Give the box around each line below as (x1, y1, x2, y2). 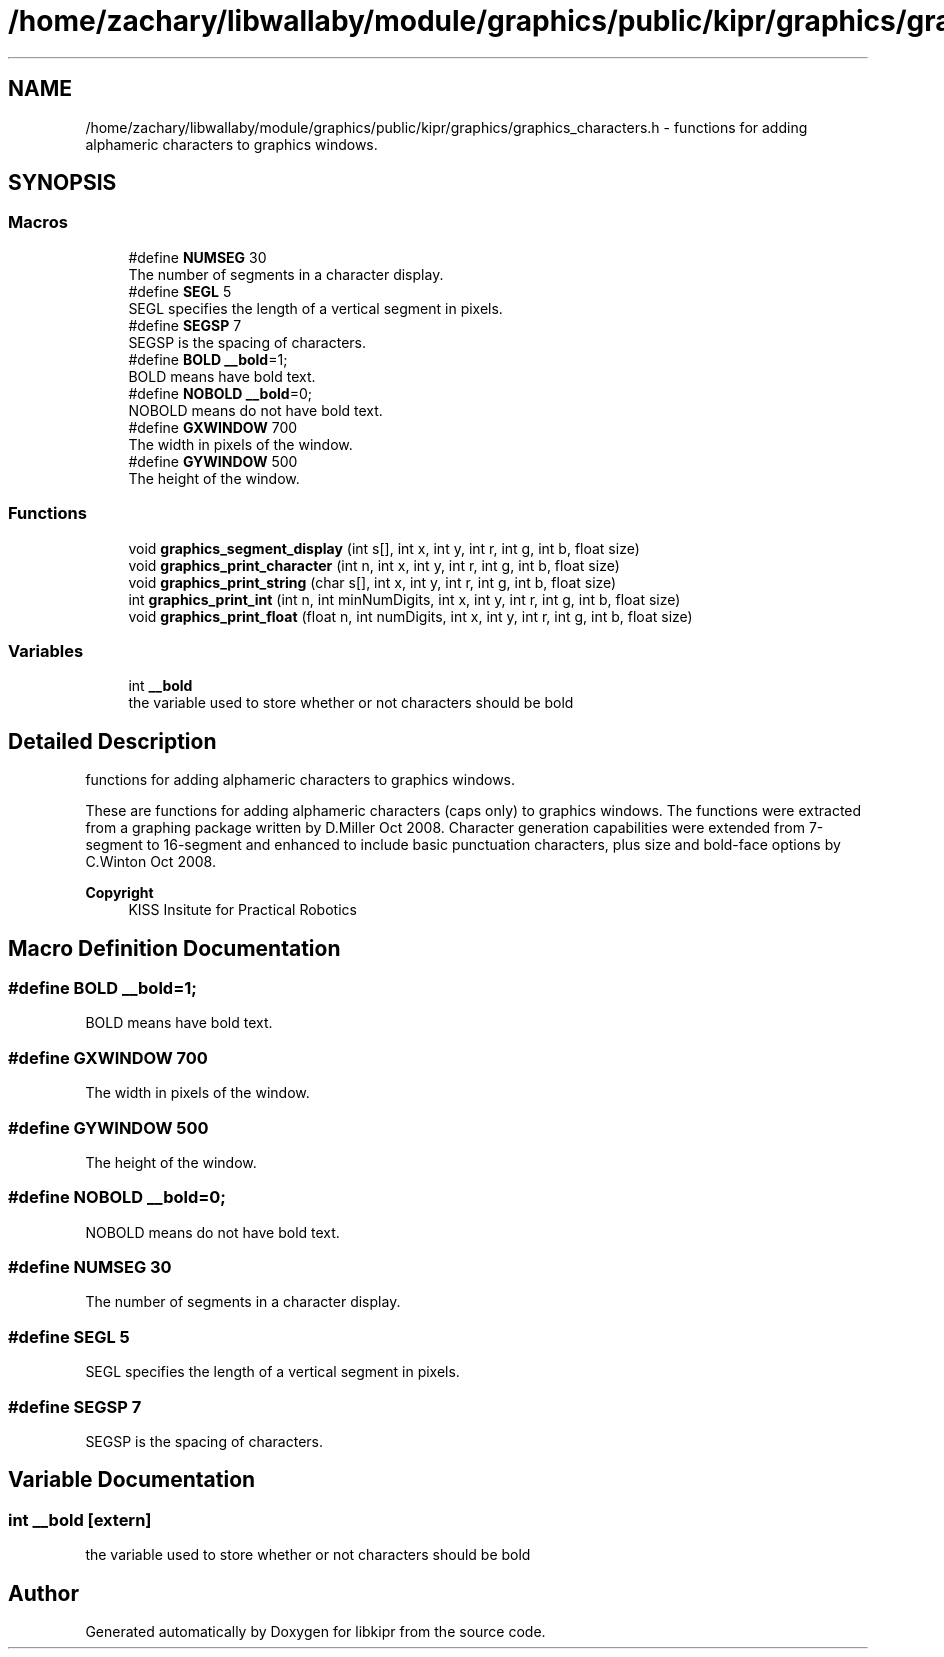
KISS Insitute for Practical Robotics (128, 901, 357, 919)
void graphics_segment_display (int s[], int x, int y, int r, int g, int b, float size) (128, 539, 640, 557)
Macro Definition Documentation (8, 935, 341, 961)
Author (8, 1580, 79, 1606)
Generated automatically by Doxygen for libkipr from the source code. (85, 1622, 546, 1640)
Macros (8, 212, 68, 233)
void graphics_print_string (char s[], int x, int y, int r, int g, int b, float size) (128, 573, 617, 591)
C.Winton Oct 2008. (85, 853, 216, 871)
